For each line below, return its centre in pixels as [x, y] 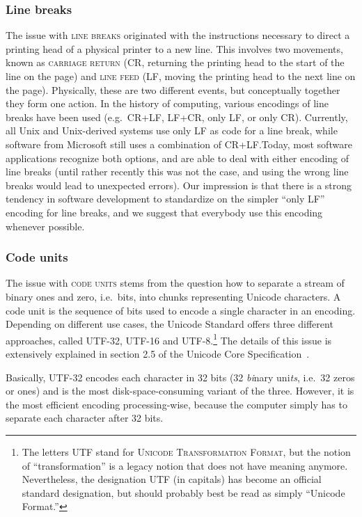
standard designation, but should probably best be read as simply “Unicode [183, 492]
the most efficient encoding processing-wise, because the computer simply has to [176, 404]
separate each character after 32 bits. [85, 418]
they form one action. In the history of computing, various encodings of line [167, 103]
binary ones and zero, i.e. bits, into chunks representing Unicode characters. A [173, 296]
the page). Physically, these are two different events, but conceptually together [173, 89]
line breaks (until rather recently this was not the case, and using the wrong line [177, 172]
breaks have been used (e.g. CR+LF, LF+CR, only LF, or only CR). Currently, [177, 117]
